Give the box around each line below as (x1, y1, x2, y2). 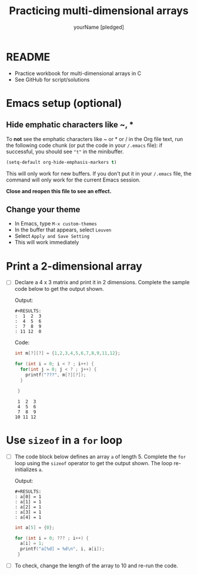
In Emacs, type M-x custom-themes (14, 220, 97, 227)
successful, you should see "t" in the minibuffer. (6, 148, 124, 155)
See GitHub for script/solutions (14, 76, 90, 83)
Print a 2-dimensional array (6, 260, 142, 273)
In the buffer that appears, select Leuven (14, 226, 112, 233)
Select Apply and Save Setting (14, 233, 90, 240)
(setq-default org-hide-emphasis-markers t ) (6, 159, 117, 165)
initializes (14, 466, 38, 473)
